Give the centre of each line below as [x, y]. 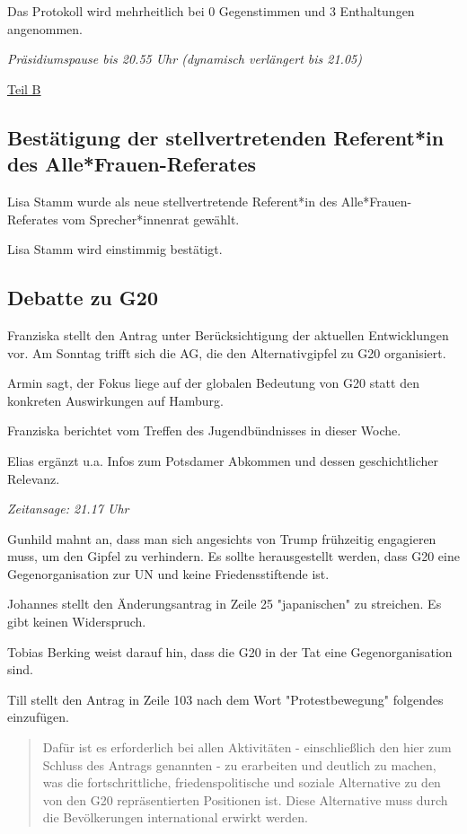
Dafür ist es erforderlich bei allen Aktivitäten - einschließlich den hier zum [247, 747]
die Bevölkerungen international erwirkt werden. [175, 817]
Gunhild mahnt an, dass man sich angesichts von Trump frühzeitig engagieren [222, 538]
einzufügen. [38, 717]
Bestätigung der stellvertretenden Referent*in [226, 137]
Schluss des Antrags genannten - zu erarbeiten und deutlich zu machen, [239, 764]
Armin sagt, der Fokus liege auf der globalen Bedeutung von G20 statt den [213, 383]
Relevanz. [34, 478]
